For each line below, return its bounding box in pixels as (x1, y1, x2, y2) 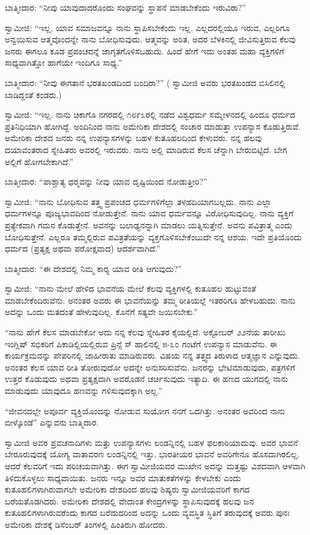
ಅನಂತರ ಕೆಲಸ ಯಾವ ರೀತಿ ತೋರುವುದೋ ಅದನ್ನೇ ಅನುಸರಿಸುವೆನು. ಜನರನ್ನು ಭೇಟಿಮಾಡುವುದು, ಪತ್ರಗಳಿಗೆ (5, 360, 296, 373)
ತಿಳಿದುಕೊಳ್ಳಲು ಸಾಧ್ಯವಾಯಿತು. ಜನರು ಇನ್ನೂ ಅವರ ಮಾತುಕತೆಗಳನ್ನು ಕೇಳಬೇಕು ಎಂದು (5, 471, 241, 484)
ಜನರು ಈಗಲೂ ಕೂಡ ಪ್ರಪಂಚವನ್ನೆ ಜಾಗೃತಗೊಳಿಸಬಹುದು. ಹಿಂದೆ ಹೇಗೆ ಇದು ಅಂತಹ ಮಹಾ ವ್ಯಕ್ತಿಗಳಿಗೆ (5, 44, 284, 57)
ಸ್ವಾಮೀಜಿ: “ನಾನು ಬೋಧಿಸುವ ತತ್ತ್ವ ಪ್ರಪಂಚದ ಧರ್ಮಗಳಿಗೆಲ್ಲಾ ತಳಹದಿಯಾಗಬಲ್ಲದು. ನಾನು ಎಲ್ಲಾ (5, 195, 272, 207)
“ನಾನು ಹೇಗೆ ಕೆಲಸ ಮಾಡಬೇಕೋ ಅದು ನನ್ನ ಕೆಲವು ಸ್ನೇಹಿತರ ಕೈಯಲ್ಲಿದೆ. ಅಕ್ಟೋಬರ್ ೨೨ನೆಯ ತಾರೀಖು (5, 326, 286, 338)
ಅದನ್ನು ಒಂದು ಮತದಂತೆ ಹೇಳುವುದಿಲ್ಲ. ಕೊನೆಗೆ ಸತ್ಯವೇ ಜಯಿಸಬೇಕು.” (5, 305, 198, 318)
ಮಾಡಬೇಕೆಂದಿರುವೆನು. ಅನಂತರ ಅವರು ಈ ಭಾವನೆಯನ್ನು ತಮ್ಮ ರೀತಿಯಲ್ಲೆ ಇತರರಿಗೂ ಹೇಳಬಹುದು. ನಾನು (5, 294, 296, 306)
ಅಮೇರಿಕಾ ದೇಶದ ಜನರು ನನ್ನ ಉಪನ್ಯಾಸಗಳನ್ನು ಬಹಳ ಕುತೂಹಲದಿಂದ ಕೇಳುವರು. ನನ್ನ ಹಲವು (5, 132, 262, 144)
